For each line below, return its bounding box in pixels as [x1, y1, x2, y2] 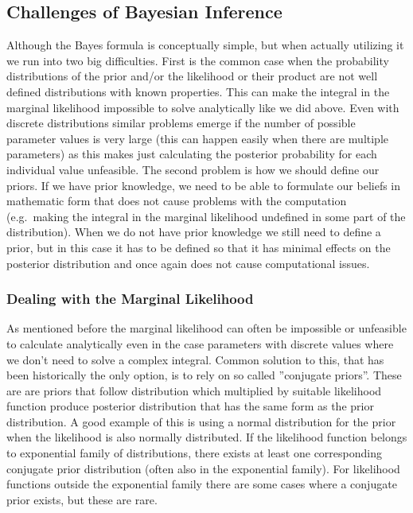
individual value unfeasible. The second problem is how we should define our [6, 161, 380, 177]
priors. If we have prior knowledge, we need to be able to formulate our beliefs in [6, 177, 401, 193]
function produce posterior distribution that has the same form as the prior [6, 398, 374, 414]
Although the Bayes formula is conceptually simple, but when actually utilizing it [6, 37, 404, 53]
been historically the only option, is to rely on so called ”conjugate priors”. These [6, 367, 402, 383]
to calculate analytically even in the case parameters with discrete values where [6, 335, 394, 352]
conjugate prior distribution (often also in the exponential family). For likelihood [6, 460, 400, 476]
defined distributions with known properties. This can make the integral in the [6, 83, 390, 99]
